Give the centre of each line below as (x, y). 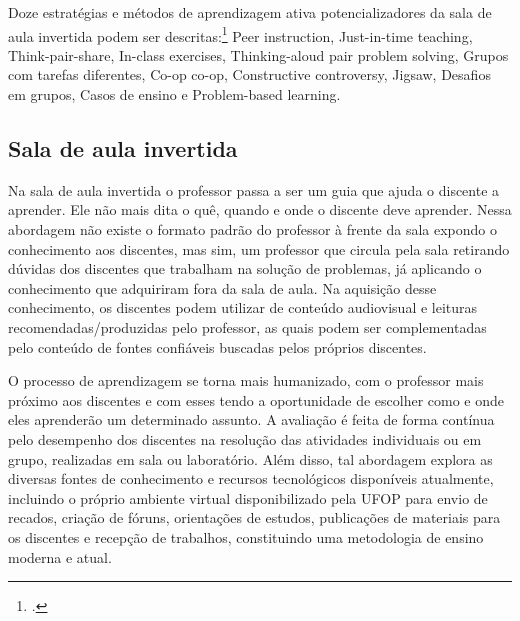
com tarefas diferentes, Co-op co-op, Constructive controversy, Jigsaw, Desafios (249, 74)
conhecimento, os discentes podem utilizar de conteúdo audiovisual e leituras (243, 307)
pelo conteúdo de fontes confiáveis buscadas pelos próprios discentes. (217, 346)
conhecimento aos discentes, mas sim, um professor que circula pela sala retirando (259, 248)
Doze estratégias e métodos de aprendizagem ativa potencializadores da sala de (250, 12)
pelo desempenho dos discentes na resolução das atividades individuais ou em (245, 438)
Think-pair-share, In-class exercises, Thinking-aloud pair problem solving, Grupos (258, 54)
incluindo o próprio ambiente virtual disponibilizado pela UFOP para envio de (248, 497)
